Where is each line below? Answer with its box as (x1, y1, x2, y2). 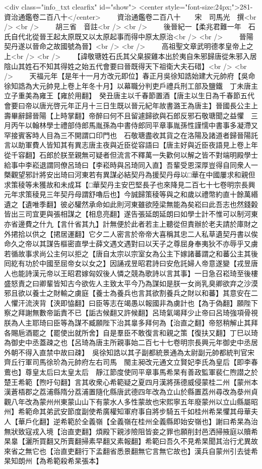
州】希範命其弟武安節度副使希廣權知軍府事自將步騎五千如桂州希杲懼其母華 (4, 406, 251, 417)
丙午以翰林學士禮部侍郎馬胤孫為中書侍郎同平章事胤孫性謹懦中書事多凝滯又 (11, 120, 258, 130)
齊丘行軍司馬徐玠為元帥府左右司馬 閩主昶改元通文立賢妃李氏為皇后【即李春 (4, 357, 258, 367)
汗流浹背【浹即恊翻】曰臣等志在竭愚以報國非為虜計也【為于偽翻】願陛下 (18, 297, 258, 308)
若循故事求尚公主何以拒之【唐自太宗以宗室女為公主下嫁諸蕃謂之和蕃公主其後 (4, 248, 258, 258)
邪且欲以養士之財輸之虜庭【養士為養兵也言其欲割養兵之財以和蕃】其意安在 (4, 288, 251, 298)
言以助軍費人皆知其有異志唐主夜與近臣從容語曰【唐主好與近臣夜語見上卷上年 (4, 140, 258, 150)
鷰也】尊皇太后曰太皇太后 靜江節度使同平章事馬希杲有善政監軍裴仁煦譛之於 (4, 366, 258, 377)
